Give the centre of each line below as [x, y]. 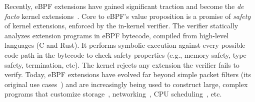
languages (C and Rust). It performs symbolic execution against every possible [125, 45]
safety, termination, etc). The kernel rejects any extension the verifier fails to [122, 64]
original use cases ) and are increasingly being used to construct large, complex [126, 84]
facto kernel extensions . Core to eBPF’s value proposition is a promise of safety [128, 16]
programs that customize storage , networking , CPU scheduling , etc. [113, 94]
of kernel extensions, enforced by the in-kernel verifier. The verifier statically [121, 26]
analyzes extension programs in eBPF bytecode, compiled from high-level [117, 35]
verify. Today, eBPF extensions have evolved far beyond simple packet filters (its [128, 74]
